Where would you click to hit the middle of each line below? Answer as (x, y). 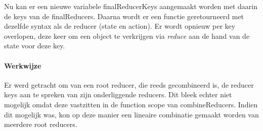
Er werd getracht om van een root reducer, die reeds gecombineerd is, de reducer (129, 84)
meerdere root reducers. (41, 124)
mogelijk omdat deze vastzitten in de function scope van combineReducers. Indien (131, 104)
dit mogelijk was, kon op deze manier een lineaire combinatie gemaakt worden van (131, 114)
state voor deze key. (35, 46)
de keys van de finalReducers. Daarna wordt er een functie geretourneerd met (124, 16)
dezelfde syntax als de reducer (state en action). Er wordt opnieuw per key (120, 26)
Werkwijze (23, 65)
